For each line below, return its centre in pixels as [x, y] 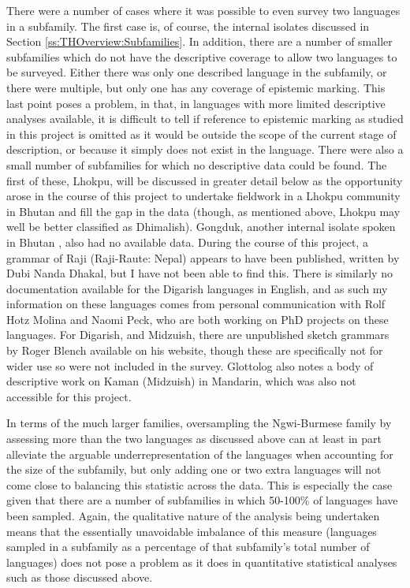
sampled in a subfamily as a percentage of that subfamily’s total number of [188, 547]
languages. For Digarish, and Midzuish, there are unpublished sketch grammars [198, 335]
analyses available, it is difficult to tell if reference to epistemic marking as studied [205, 119]
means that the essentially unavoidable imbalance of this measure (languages [192, 531]
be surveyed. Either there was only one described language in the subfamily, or [197, 72]
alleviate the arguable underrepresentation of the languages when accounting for [200, 454]
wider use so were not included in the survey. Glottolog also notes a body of [190, 365]
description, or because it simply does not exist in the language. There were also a [205, 149]
